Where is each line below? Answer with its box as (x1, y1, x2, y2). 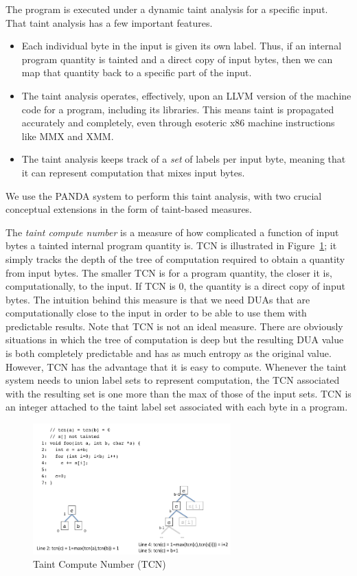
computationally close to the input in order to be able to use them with (5, 306, 307, 320)
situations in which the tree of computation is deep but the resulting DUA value (5, 332, 344, 347)
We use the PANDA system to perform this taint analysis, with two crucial (5, 188, 322, 203)
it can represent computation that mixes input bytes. (21, 165, 245, 179)
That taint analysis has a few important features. (5, 15, 213, 30)
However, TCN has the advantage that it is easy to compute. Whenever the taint (5, 359, 347, 373)
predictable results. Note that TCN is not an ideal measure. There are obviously (5, 319, 343, 333)
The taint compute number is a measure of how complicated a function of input (5, 224, 339, 239)
